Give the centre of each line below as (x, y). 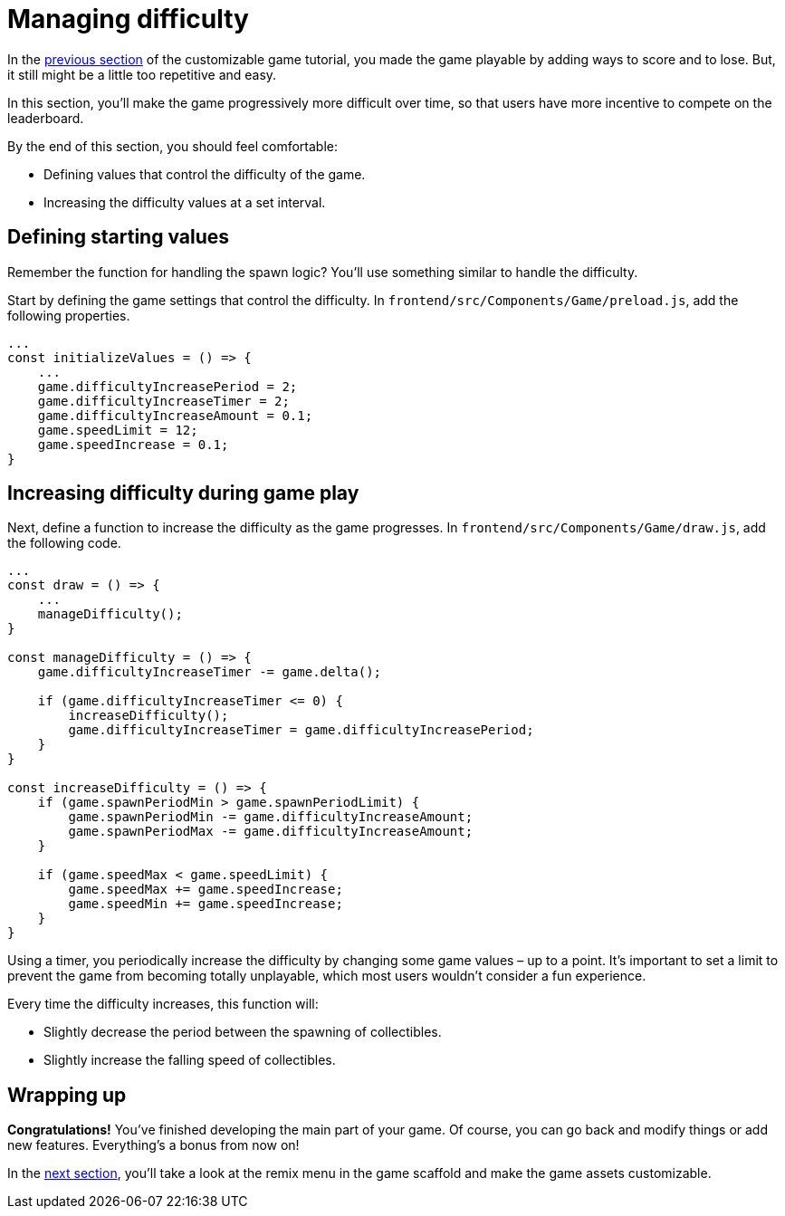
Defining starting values (118, 237)
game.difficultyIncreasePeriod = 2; (168, 386)
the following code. (64, 543)
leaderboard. (46, 118)
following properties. (69, 315)
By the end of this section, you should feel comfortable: (172, 146)
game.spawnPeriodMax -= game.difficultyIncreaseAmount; (271, 832)
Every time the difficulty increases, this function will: (163, 1004)
